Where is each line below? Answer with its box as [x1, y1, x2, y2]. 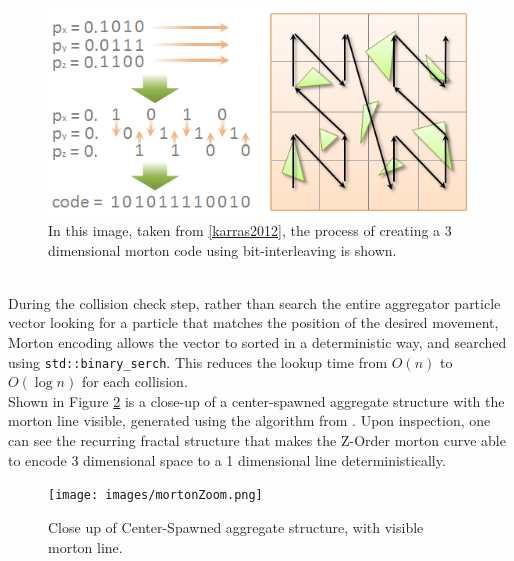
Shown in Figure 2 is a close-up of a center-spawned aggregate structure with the [8, 390, 505, 411]
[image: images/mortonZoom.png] [48, 488, 263, 503]
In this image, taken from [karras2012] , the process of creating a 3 [48, 220, 452, 241]
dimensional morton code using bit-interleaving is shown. [48, 239, 397, 260]
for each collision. [81, 371, 188, 392]
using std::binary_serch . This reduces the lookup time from [8, 351, 388, 372]
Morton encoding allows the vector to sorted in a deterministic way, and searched [8, 332, 507, 353]
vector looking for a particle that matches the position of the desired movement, [8, 312, 499, 333]
